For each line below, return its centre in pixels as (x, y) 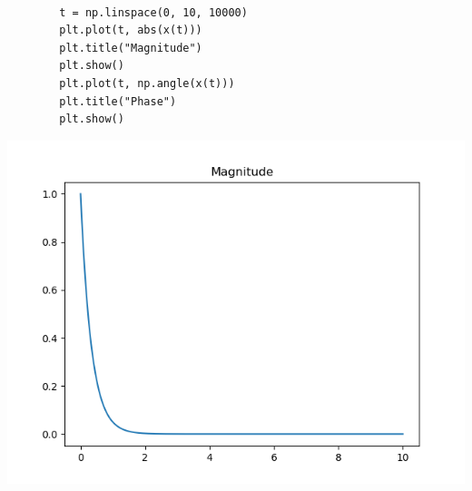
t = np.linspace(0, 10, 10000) (153, 12)
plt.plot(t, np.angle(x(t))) (147, 83)
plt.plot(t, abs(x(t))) (131, 30)
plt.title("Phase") (118, 101)
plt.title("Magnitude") (131, 48)
